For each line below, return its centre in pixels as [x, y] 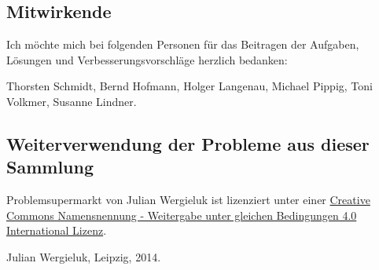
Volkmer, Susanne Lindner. [72, 101]
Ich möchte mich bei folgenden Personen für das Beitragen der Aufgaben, [183, 44]
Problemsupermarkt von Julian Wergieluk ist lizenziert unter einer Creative [188, 200]
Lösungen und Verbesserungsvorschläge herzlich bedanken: [147, 59]
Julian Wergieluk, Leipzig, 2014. [84, 256]
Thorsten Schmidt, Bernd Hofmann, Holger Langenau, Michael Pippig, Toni [189, 86]
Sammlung [50, 167]
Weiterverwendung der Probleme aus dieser [188, 143]
